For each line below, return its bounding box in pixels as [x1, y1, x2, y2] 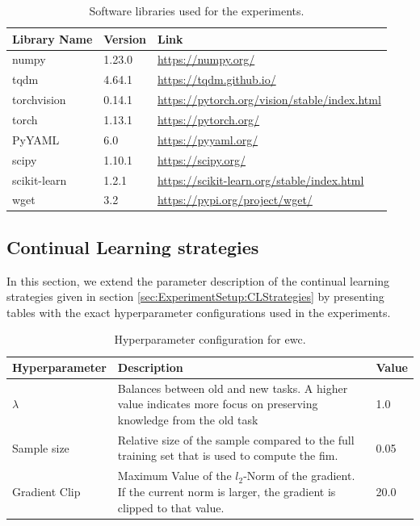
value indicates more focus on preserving [117, 395, 318, 412]
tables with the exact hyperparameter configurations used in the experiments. [6, 303, 391, 320]
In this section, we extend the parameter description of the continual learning [6, 272, 390, 289]
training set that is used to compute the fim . [117, 447, 338, 464]
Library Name [12, 30, 93, 47]
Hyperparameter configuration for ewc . [114, 331, 306, 348]
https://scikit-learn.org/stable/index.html [157, 171, 364, 188]
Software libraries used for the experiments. [89, 2, 304, 19]
